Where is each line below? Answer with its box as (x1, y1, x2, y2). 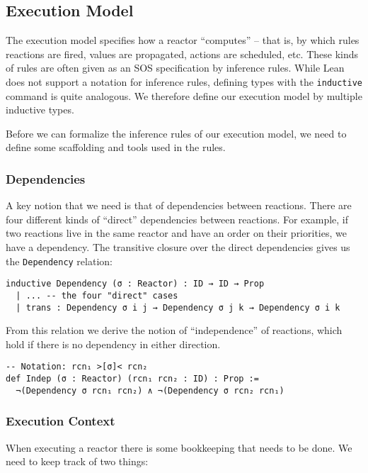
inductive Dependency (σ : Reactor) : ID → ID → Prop (6, 279, 265, 289)
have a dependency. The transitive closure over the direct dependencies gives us (6, 240, 350, 255)
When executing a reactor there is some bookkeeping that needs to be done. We (6, 440, 352, 455)
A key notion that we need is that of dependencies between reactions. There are (6, 198, 352, 213)
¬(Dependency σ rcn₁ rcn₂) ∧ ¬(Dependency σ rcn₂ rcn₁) (16, 385, 284, 396)
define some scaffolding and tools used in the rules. (6, 140, 226, 155)
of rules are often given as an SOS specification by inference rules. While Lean (6, 60, 345, 75)
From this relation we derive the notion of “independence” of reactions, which (6, 323, 343, 338)
